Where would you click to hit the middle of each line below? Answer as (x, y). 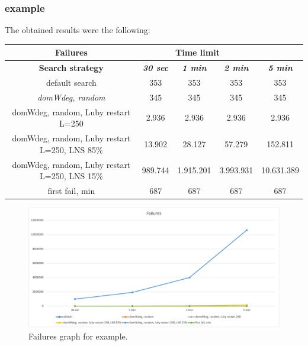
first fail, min (71, 190)
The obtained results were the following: (78, 30)
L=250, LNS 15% (71, 176)
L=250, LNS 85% (71, 149)
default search (71, 82)
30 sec (156, 68)
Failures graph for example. (78, 336)
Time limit (198, 52)
